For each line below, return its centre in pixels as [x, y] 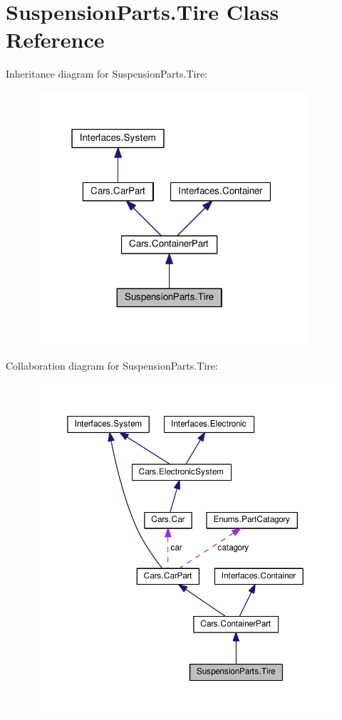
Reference [55, 40]
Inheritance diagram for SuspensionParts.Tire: [107, 74]
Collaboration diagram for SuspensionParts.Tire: [112, 365]
